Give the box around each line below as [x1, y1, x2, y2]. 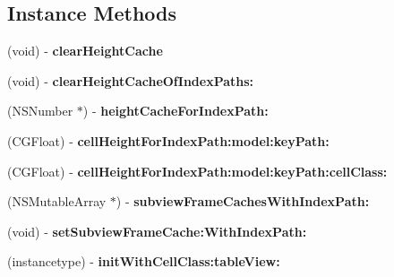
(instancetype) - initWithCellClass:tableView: [7, 252, 280, 271]
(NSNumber [7, 101, 73, 120]
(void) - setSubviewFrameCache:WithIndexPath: [7, 221, 307, 240]
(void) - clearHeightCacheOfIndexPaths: [7, 71, 254, 90]
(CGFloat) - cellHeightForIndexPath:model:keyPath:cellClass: [7, 161, 388, 180]
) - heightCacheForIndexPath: [82, 101, 269, 120]
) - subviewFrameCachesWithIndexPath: [116, 192, 370, 211]
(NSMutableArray [7, 192, 107, 211]
